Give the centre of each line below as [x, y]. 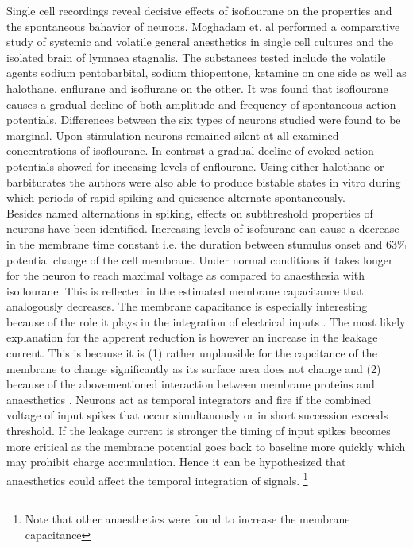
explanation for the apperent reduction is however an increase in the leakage [192, 337]
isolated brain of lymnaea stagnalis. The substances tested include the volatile [196, 57]
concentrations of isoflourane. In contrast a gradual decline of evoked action [190, 151]
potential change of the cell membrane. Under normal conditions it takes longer [200, 259]
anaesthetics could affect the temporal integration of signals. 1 [157, 479]
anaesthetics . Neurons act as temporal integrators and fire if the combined [189, 399]
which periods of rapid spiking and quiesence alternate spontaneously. [176, 197]
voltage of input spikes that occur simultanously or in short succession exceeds [197, 415]
